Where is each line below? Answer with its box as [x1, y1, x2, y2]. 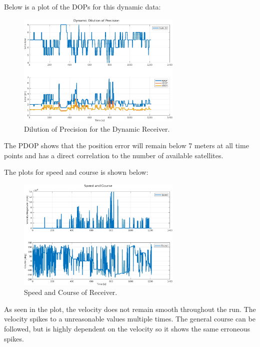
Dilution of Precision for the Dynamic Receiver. [24, 123, 170, 134]
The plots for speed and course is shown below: [4, 167, 148, 177]
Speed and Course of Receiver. [24, 287, 117, 297]
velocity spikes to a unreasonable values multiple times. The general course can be [4, 313, 255, 324]
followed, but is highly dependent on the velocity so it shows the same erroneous [4, 323, 250, 334]
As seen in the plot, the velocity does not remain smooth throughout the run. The [4, 303, 256, 314]
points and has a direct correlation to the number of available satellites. [4, 150, 223, 160]
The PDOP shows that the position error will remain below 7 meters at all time [4, 140, 249, 151]
